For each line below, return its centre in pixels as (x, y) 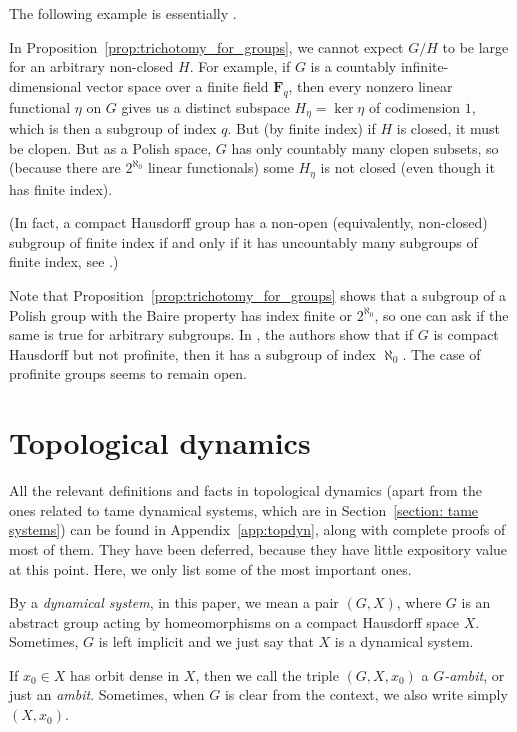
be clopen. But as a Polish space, (110, 147)
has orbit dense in (125, 674)
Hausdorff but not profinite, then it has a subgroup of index (192, 353)
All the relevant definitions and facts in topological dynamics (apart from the (245, 490)
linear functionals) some (220, 167)
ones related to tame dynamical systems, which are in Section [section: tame (244, 509)
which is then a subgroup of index (113, 128)
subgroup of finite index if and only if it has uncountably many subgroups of (243, 241)
